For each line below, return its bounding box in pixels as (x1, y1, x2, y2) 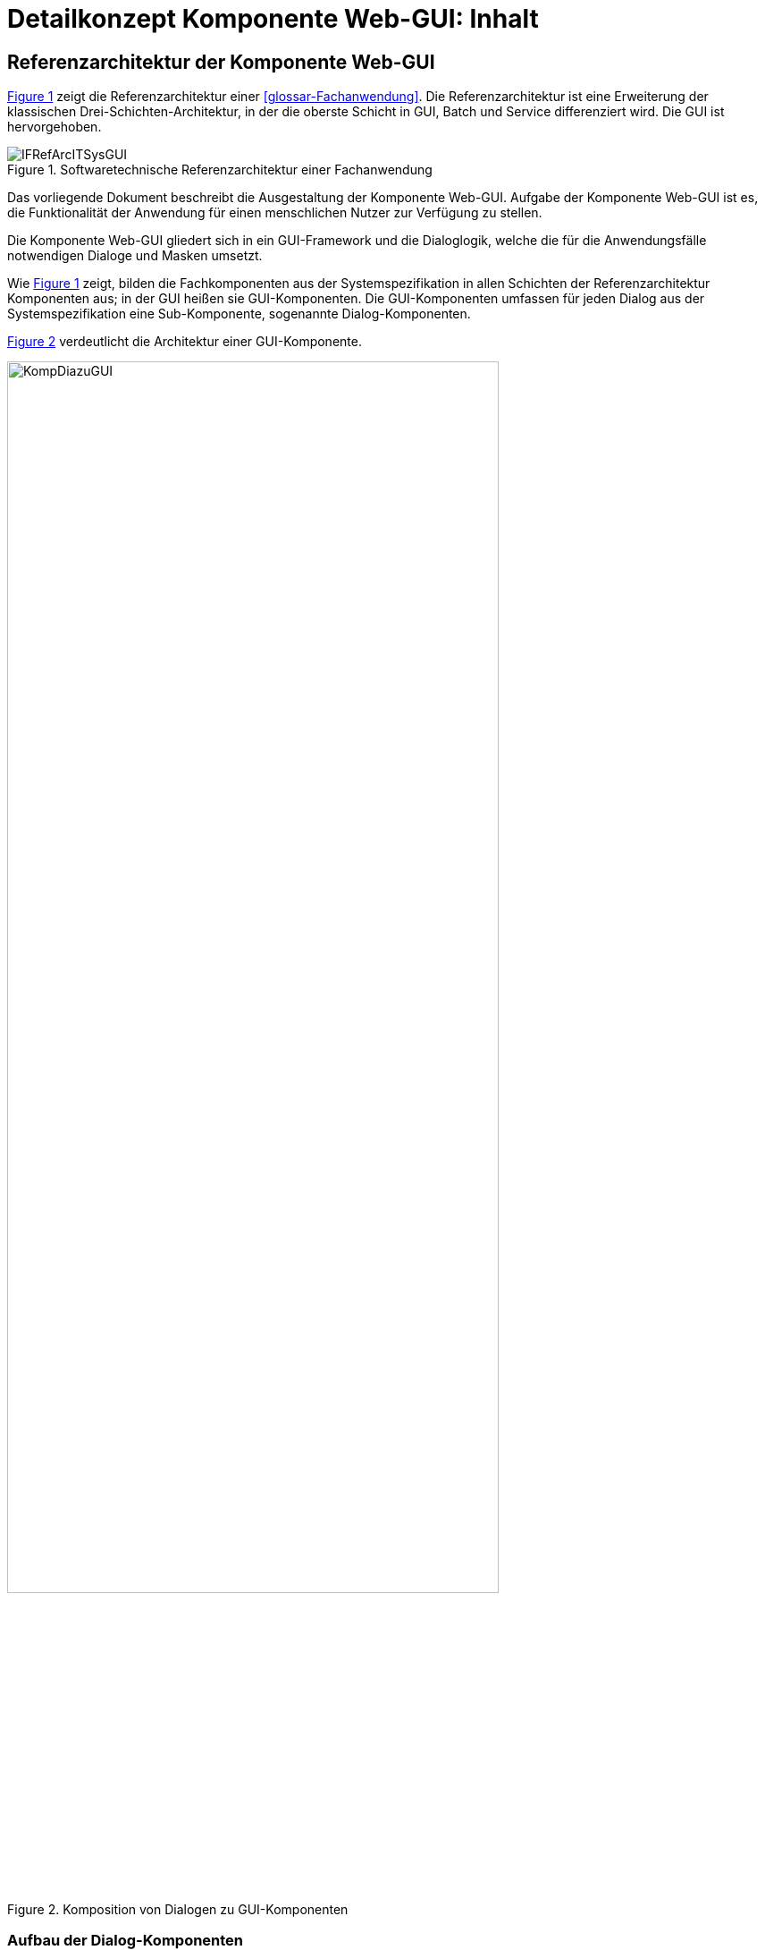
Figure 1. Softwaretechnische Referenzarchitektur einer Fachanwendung (7, 162, 433, 178)
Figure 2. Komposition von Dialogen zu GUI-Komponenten (7, 1901, 349, 1917)
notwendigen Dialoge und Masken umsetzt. (7, 248, 263, 264)
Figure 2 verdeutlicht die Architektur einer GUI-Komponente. (7, 334, 362, 350)
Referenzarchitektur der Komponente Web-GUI (7, 50, 435, 73)
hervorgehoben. (7, 119, 102, 135)
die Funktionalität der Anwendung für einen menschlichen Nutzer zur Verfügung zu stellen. (7, 205, 542, 221)
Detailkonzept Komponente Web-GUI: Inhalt (7, 4, 539, 34)
